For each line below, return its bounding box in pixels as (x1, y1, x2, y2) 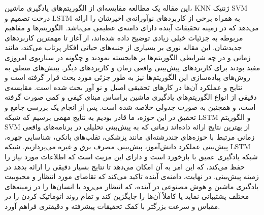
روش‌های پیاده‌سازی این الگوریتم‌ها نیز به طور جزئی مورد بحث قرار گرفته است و (5, 72, 250, 82)
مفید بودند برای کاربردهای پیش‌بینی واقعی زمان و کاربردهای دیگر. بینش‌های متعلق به (5, 62, 260, 72)
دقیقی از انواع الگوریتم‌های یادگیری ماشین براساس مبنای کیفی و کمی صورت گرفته (5, 92, 257, 102)
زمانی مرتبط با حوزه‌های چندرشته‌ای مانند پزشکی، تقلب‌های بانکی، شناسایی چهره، (5, 131, 255, 142)
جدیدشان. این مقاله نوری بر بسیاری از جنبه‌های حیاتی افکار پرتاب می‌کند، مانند (5, 42, 242, 53)
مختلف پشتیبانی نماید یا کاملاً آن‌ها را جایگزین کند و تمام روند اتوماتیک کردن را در (5, 191, 249, 201)
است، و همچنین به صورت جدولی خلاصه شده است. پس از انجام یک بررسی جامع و (5, 101, 256, 112)
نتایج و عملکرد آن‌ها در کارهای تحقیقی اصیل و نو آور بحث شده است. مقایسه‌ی (5, 81, 243, 92)
